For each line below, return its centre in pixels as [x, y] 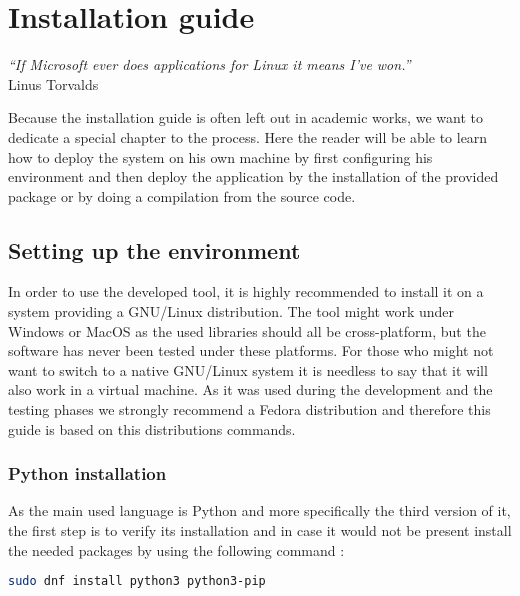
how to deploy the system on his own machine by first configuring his [220, 156]
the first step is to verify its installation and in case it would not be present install [260, 530]
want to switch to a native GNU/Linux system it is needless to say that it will [248, 369]
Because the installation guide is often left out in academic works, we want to [245, 117]
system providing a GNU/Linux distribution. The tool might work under [231, 311]
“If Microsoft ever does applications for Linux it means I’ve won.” [209, 64]
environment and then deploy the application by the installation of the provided [253, 176]
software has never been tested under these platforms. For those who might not [251, 350]
